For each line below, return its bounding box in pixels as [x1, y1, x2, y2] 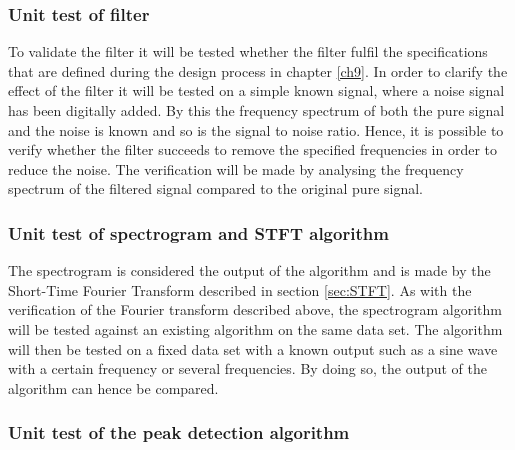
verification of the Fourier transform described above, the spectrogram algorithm [8, 299, 502, 320]
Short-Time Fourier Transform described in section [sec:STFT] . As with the [8, 279, 472, 300]
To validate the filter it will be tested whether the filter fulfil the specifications [8, 41, 488, 62]
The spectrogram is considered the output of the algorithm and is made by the [8, 260, 491, 281]
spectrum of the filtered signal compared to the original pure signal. [8, 178, 424, 199]
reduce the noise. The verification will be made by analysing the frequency [8, 158, 464, 179]
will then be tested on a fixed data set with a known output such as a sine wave [8, 338, 498, 359]
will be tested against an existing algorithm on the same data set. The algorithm [8, 318, 503, 339]
